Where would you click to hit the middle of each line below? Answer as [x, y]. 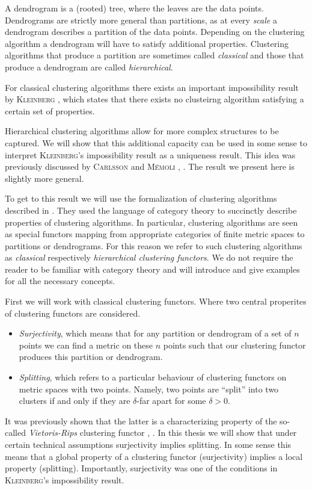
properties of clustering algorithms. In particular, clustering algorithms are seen [151, 222]
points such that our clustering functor [234, 345]
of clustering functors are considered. [73, 313]
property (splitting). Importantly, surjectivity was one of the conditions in [141, 468]
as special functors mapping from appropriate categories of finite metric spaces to [155, 234]
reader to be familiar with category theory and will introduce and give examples [152, 269]
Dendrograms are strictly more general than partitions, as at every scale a [141, 20]
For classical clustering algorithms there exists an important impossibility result [152, 87]
